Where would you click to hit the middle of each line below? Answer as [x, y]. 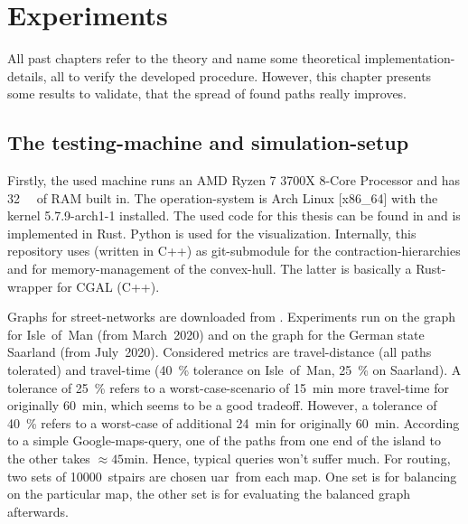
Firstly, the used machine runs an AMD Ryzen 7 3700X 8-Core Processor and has [234, 180]
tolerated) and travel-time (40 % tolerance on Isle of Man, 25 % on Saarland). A [234, 370]
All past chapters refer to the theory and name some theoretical [184, 58]
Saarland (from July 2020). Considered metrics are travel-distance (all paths [220, 352]
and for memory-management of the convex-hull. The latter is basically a [210, 269]
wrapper [30, 286]
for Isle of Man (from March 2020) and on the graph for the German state [216, 334]
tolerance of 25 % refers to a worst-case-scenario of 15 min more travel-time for [228, 387]
